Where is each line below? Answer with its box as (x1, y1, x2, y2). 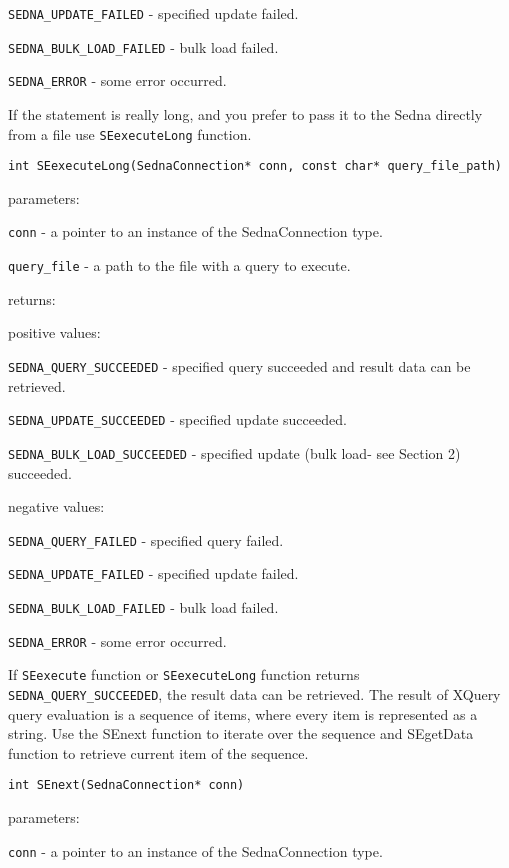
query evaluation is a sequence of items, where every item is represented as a (8, 703, 478, 724)
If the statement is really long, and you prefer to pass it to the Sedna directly (8, 103, 483, 124)
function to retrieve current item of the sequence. (8, 742, 309, 763)
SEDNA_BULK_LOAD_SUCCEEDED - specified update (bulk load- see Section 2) (8, 442, 461, 463)
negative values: (8, 496, 105, 517)
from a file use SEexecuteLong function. (8, 123, 252, 144)
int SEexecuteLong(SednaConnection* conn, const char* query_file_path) (8, 159, 502, 174)
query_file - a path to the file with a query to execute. (8, 255, 351, 276)
